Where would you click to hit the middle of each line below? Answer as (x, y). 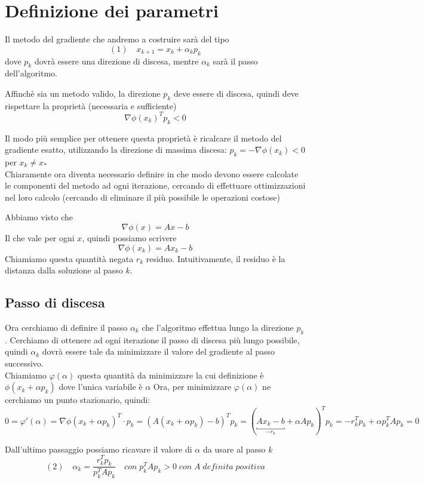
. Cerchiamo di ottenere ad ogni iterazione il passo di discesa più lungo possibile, (152, 339)
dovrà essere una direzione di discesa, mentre (116, 61)
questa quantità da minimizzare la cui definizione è (170, 375)
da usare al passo (234, 449)
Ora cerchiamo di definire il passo (66, 327)
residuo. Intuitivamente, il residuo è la (216, 258)
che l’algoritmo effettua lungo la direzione (218, 327)
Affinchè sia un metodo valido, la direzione (83, 93)
